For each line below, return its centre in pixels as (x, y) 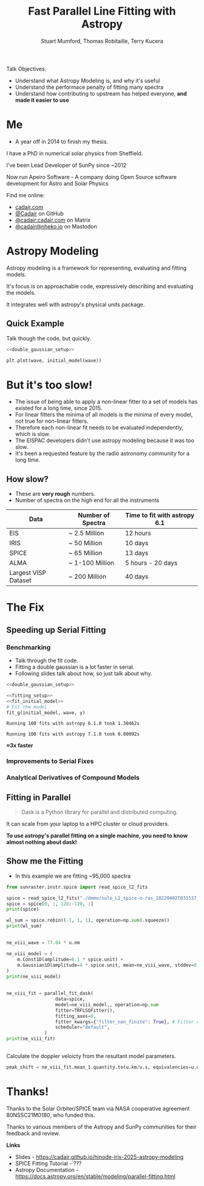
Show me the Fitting (45, 861)
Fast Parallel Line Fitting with (102, 11)
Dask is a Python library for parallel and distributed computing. (99, 812)
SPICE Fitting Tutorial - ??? (48, 1163)
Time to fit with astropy (160, 515)
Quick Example (36, 324)
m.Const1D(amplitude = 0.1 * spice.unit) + (70, 960)
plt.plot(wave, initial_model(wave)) (54, 361)
